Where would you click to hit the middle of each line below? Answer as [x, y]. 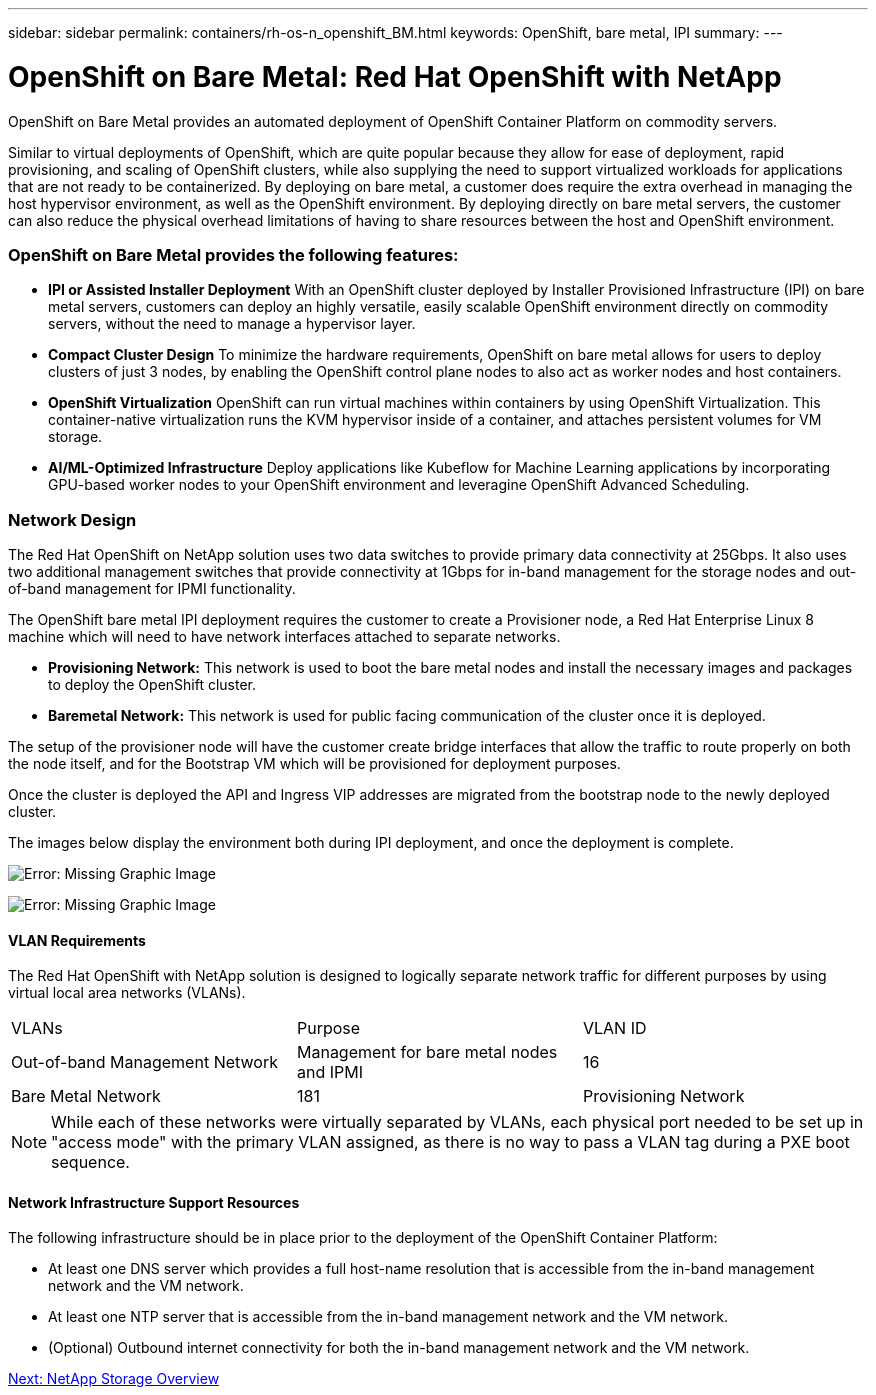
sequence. [90, 1162]
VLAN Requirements [77, 940]
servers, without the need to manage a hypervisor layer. [232, 324]
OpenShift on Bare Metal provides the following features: [233, 254]
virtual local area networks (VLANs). [127, 993]
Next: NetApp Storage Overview [114, 1379]
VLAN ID [614, 1028]
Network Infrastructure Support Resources [154, 1202]
